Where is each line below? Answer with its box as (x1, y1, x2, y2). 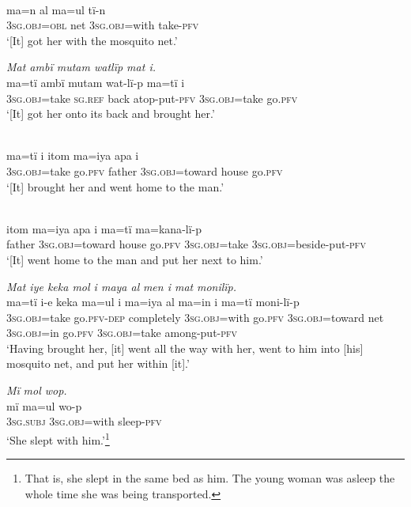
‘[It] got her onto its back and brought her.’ (6, 105, 215, 122)
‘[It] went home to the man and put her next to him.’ (6, 251, 263, 267)
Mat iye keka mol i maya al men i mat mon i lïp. (6, 278, 237, 294)
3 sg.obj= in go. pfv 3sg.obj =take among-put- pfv (6, 324, 238, 341)
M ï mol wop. (6, 382, 67, 399)
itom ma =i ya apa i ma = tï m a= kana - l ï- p (6, 220, 202, 236)
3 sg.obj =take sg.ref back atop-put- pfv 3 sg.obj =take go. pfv (6, 89, 298, 106)
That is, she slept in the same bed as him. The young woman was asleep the (25, 470, 395, 486)
